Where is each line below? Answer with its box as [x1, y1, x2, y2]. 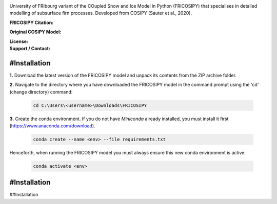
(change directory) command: [9, 88, 73, 95]
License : [9, 38, 28, 44]
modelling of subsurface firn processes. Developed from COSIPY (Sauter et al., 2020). [9, 10, 192, 16]
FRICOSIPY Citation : [9, 19, 54, 26]
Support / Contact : [9, 45, 51, 51]
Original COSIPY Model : [9, 29, 62, 35]
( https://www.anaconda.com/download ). [9, 123, 95, 129]
